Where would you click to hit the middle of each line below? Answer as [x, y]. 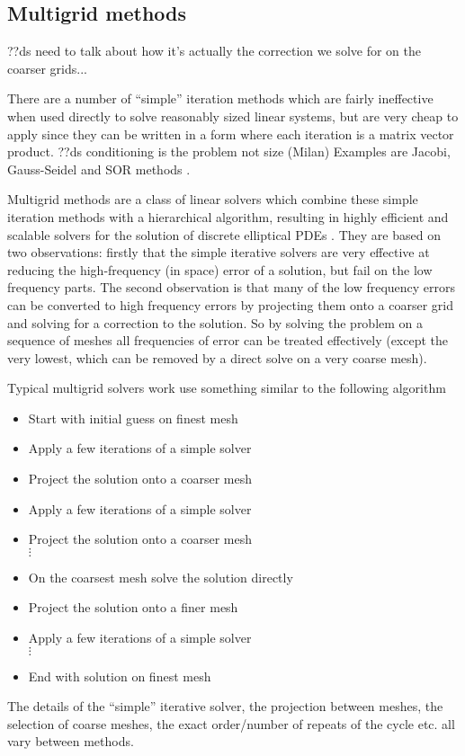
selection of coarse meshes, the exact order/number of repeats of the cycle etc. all [231, 723]
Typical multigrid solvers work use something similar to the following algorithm [227, 388]
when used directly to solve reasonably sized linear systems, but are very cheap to [233, 116]
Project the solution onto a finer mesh [133, 607]
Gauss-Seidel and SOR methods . [99, 169]
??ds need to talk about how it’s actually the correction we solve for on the [214, 51]
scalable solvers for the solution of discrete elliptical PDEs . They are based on [224, 234]
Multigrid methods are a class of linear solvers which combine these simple [213, 199]
